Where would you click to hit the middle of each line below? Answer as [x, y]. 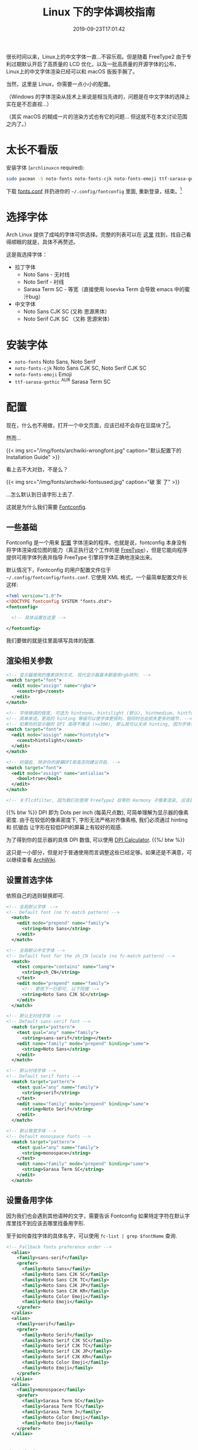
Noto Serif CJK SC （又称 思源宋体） [68, 319]
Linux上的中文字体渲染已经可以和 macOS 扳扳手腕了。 [72, 71]
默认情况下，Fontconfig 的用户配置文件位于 [59, 570]
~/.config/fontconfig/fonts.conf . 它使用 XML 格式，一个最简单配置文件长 [97, 577]
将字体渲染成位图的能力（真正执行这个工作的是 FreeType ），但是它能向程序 [97, 550]
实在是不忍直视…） [29, 104]
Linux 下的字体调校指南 [99, 12]
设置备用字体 [29, 1201]
